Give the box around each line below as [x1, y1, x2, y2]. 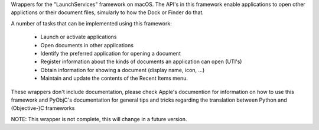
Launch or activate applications [40, 33, 117, 41]
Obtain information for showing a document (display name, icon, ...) [40, 66, 205, 73]
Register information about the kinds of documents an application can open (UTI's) [40, 58, 242, 65]
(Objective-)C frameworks [11, 105, 75, 112]
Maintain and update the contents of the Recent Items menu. [40, 74, 188, 82]
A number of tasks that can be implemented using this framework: [11, 19, 172, 27]
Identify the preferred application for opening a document [40, 50, 181, 57]
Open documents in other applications [40, 41, 134, 48]
